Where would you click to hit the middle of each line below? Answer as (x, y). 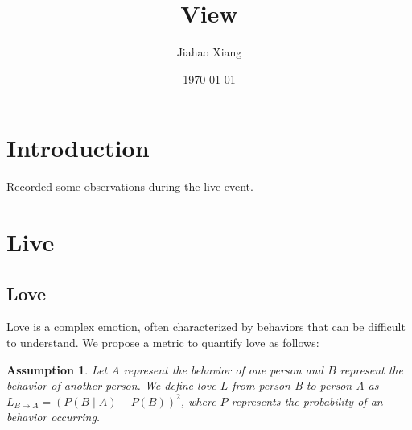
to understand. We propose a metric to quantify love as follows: (163, 343)
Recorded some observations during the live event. (130, 186)
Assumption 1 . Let (57, 369)
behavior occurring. (54, 417)
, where (198, 401)
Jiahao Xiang (209, 52)
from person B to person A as (305, 385)
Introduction (78, 148)
